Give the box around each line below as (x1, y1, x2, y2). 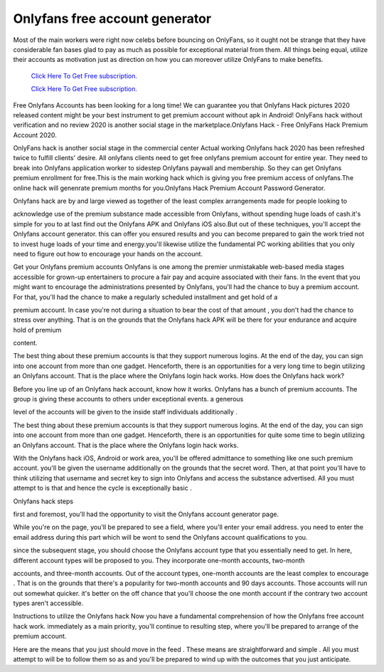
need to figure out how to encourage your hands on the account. (13, 249, 203, 258)
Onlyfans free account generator (13, 11, 212, 26)
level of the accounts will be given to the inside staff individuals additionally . (13, 408, 238, 416)
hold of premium (13, 325, 62, 334)
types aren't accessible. (13, 599, 84, 608)
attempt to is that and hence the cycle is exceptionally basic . (13, 484, 192, 493)
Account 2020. (13, 130, 57, 139)
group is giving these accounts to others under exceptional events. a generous (13, 395, 244, 404)
